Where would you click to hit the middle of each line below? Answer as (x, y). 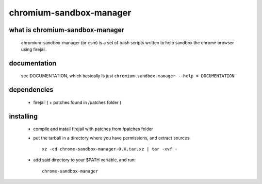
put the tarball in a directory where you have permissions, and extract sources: (112, 138)
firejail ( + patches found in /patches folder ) (77, 102)
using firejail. (34, 49)
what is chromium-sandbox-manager (67, 30)
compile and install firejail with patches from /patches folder (93, 129)
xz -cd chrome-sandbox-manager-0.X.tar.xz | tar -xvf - (110, 149)
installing (23, 116)
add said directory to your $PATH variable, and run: (84, 160)
